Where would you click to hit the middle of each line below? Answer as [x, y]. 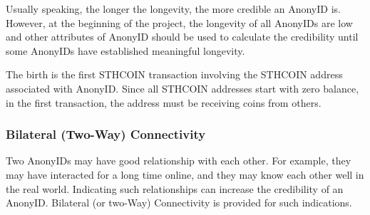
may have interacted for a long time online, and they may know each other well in [185, 174]
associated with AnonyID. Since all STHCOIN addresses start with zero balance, [183, 88]
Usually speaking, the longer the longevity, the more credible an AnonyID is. [173, 9]
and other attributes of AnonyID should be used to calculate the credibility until [182, 37]
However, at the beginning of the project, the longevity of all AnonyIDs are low [179, 22]
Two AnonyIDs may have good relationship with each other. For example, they [179, 161]
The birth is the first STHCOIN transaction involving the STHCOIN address [174, 74]
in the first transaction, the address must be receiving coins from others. [164, 102]
